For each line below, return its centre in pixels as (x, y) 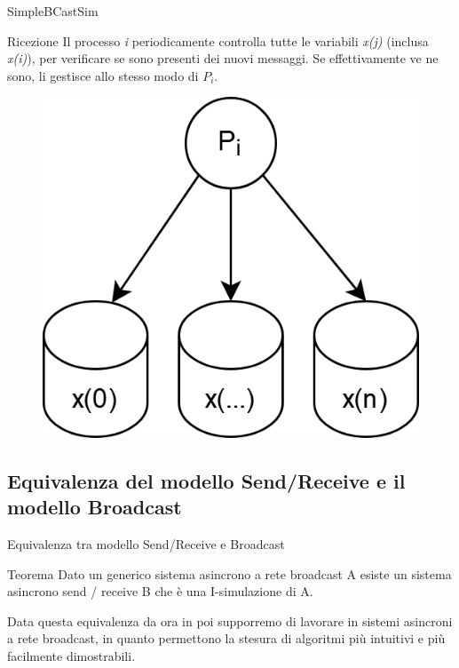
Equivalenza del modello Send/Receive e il (206, 480)
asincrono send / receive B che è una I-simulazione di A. (160, 591)
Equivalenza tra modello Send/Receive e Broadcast (146, 543)
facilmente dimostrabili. (71, 655)
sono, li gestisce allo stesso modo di (103, 75)
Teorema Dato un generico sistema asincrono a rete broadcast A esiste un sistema (229, 573)
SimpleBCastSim (53, 11)
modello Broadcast (95, 507)
